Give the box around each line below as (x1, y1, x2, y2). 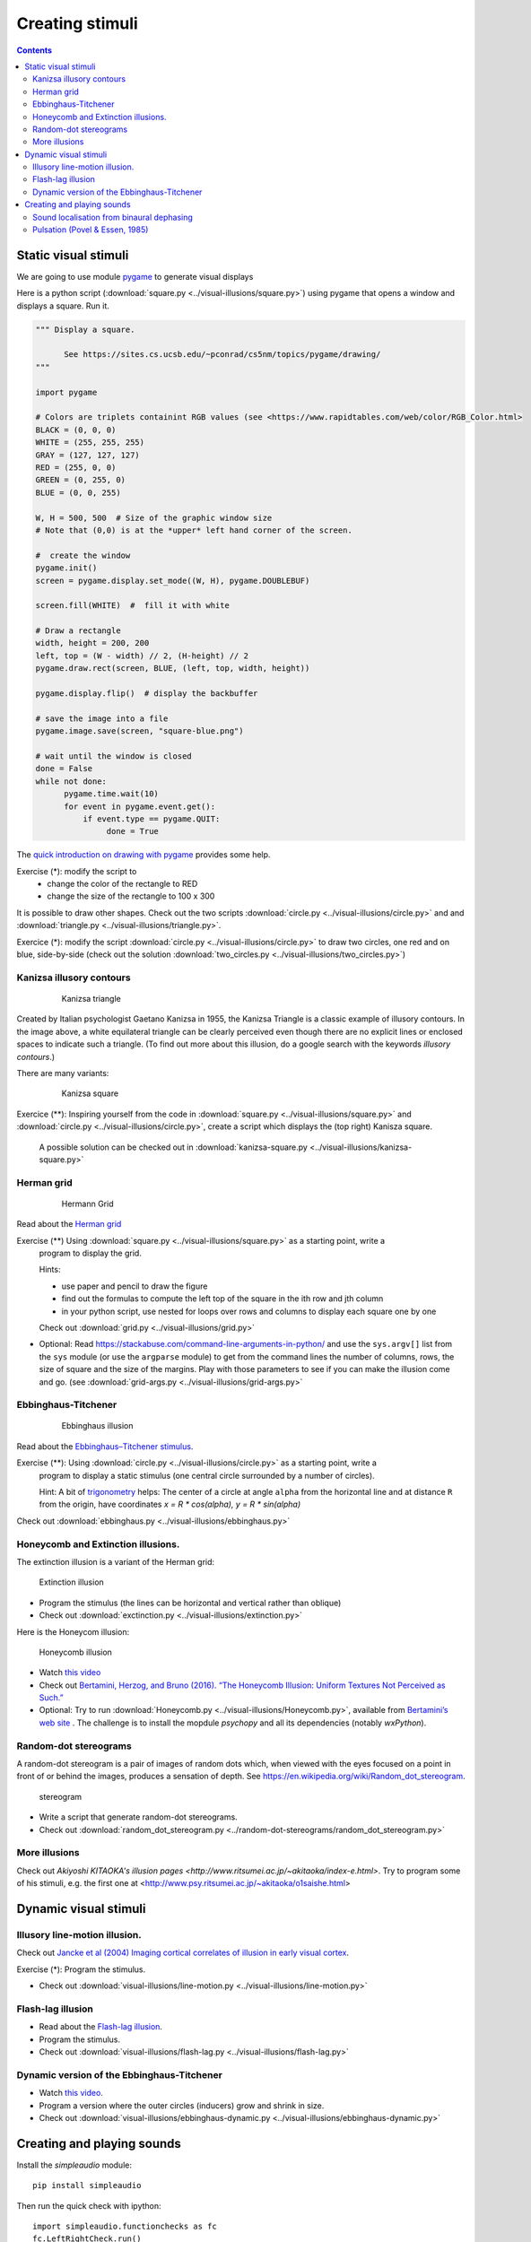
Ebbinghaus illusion (61, 1421, 134, 1431)
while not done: (35, 776, 108, 786)
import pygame (35, 387, 98, 397)
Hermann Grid (61, 1198, 114, 1209)
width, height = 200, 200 (35, 638, 150, 648)
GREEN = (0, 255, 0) (35, 475, 126, 485)
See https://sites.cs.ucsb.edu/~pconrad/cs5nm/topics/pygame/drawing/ (64, 350, 381, 360)
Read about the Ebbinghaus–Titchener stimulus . (16, 1440, 194, 1452)
